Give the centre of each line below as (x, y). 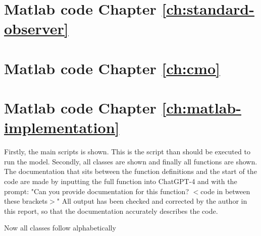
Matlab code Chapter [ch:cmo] (112, 68)
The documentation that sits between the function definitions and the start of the (130, 171)
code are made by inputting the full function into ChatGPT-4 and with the (121, 181)
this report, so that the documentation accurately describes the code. (111, 211)
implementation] (62, 127)
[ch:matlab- (201, 108)
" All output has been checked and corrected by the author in (152, 201)
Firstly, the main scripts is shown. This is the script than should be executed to (127, 152)
